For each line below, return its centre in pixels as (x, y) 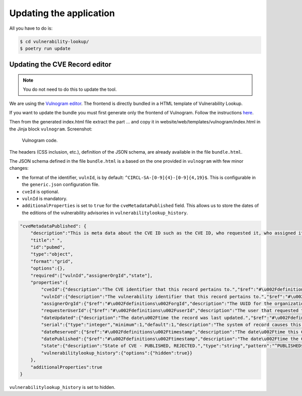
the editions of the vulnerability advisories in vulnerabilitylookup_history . (105, 213)
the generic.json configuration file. (61, 184)
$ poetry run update (45, 48)
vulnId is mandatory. (45, 199)
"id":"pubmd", (48, 247)
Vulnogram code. (40, 141)
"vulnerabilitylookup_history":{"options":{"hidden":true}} (117, 353)
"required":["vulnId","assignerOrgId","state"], (92, 275)
